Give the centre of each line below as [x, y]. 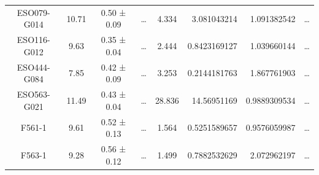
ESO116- [33, 40]
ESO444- [33, 67]
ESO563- [33, 94]
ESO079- [33, 12]
